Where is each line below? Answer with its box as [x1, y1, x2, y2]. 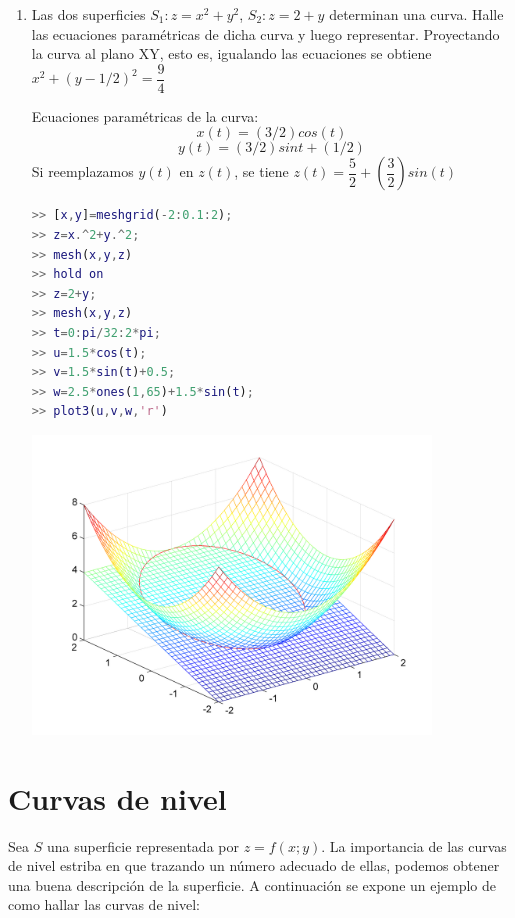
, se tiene [234, 161, 289, 182]
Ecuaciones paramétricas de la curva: [31, 105, 259, 126]
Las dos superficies [31, 4, 146, 24]
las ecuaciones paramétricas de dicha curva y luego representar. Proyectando [31, 23, 500, 44]
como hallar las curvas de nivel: [8, 894, 200, 915]
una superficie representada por [46, 835, 239, 856]
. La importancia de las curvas [321, 835, 507, 856]
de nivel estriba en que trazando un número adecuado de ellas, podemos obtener [8, 855, 500, 876]
